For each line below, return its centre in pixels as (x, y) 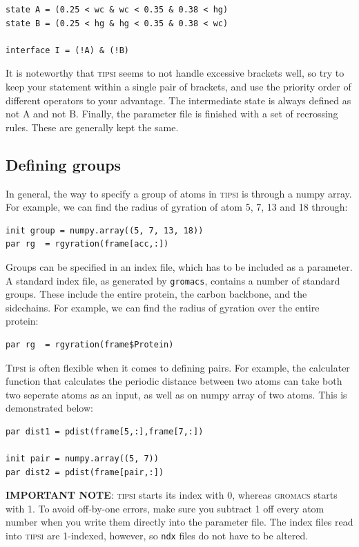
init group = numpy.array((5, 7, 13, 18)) (105, 230)
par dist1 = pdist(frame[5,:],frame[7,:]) (105, 431)
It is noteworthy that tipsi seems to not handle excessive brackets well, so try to (175, 73)
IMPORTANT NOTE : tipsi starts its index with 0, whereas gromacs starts (172, 495)
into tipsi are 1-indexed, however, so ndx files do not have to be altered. (157, 536)
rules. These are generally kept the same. (92, 127)
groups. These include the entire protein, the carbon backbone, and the (156, 294)
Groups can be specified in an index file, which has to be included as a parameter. (179, 266)
